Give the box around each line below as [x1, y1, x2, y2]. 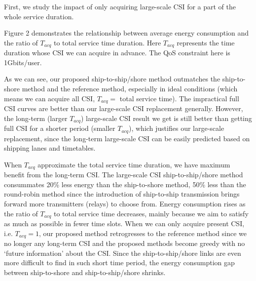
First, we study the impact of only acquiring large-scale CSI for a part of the [4, 1, 236, 11]
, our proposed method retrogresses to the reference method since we [39, 228, 247, 238]
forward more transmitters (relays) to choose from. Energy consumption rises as [4, 198, 246, 208]
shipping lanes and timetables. [4, 143, 96, 153]
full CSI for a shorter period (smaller [4, 123, 115, 133]
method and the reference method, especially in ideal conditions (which [22, 83, 238, 94]
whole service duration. [4, 11, 74, 21]
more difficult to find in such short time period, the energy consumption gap [4, 257, 235, 268]
